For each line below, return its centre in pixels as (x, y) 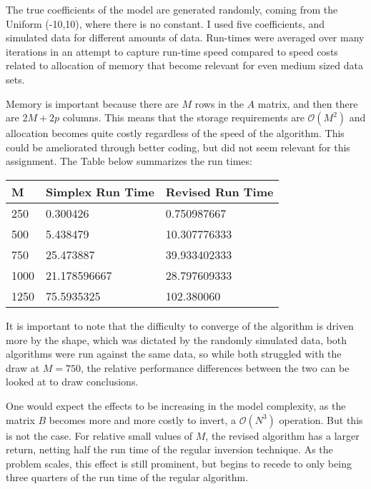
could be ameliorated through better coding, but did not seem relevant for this (178, 147)
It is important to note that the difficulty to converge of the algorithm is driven (180, 325)
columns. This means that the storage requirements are (183, 117)
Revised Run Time (219, 191)
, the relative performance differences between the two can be (215, 367)
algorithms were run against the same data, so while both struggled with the (174, 354)
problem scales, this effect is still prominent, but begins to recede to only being (179, 463)
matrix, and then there (308, 103)
